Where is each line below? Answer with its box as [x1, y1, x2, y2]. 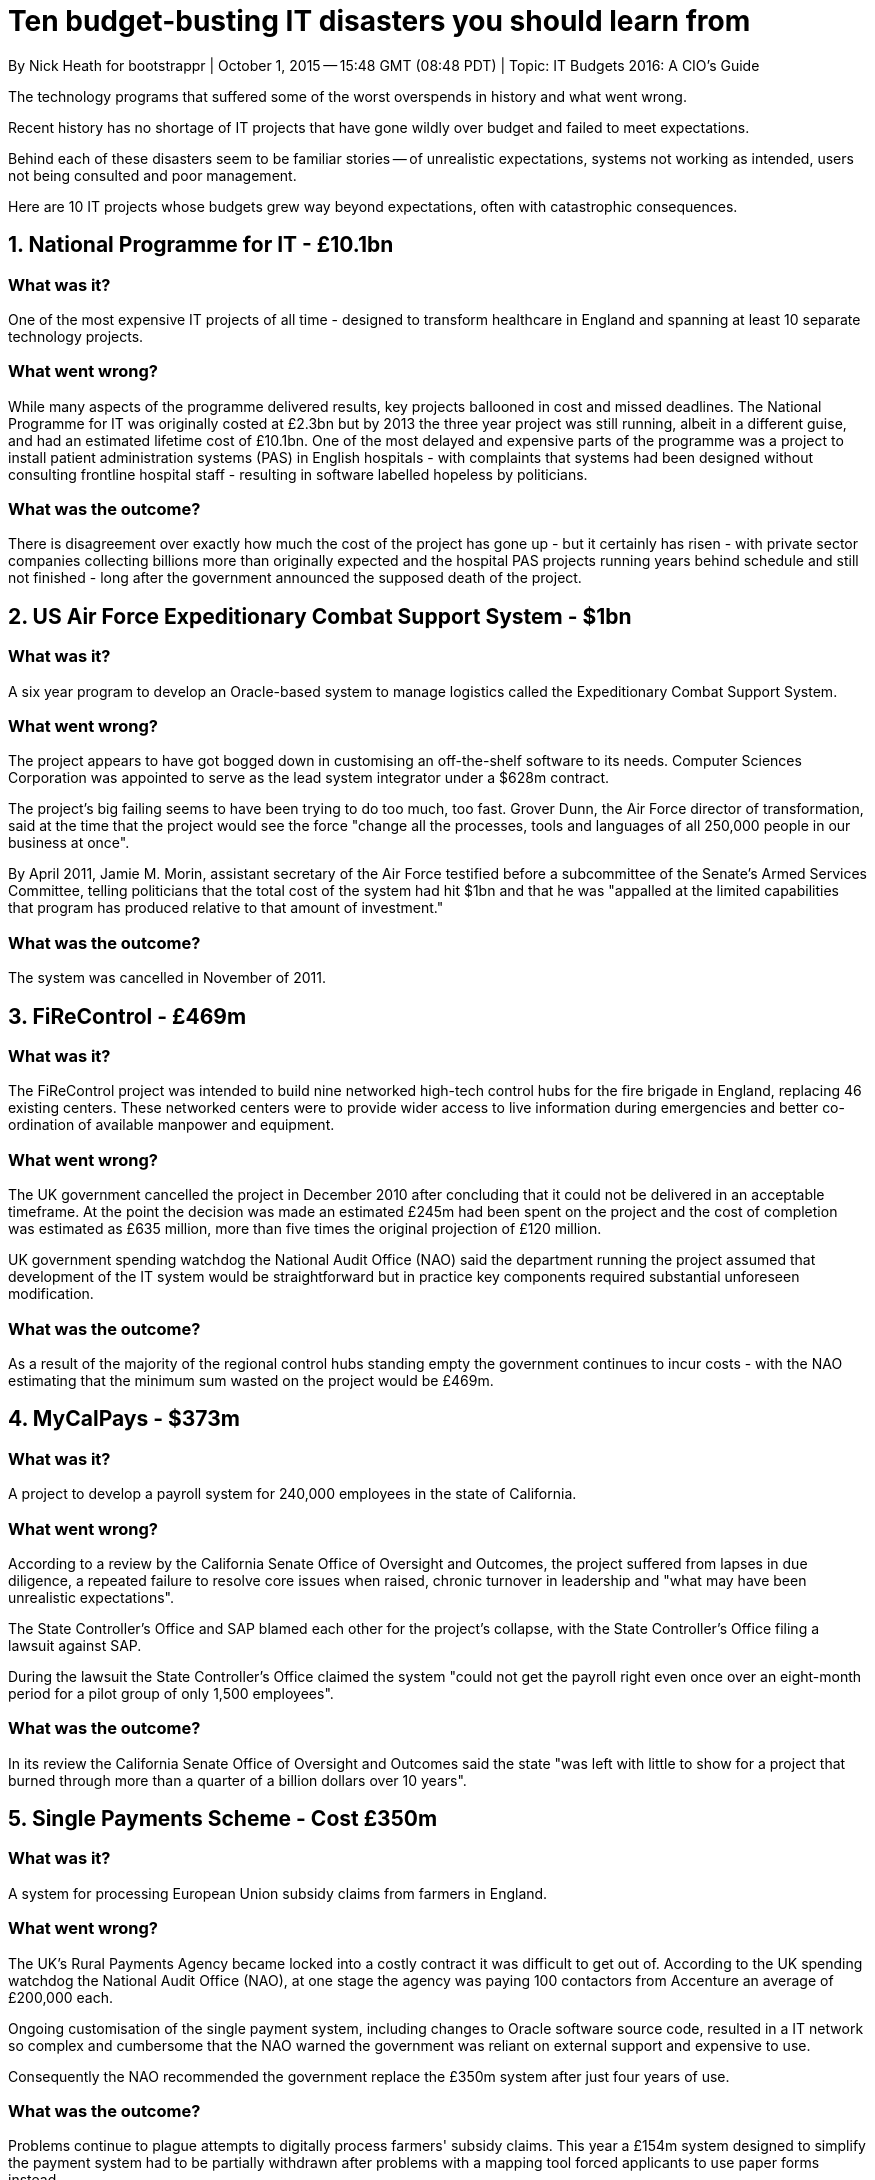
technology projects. [8, 327, 144, 345]
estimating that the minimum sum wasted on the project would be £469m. [8, 1371, 494, 1389]
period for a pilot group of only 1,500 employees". [8, 1684, 334, 1702]
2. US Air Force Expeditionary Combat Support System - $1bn [8, 603, 632, 629]
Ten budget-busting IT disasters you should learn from [8, 4, 751, 38]
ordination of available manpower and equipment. [8, 1116, 335, 1134]
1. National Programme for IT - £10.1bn [8, 232, 394, 258]
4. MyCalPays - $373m [8, 1406, 240, 1432]
